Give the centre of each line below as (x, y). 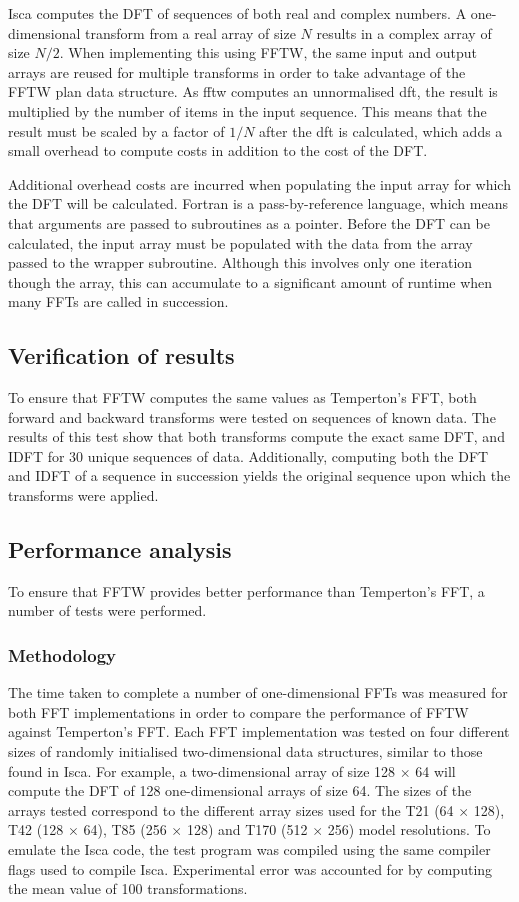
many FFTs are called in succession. (118, 301)
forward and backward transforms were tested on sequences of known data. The (252, 416)
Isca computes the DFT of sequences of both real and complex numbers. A (237, 13)
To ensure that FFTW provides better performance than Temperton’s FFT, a (246, 590)
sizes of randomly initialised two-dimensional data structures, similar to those (245, 751)
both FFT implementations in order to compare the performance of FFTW (238, 711)
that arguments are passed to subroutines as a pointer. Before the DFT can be (249, 222)
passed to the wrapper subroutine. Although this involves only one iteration (240, 262)
